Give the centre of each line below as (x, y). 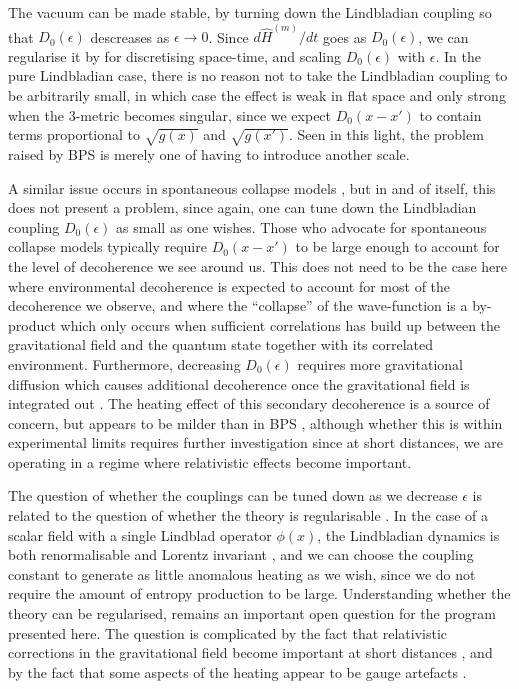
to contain (450, 114)
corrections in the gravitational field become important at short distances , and (250, 652)
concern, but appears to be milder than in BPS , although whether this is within (255, 422)
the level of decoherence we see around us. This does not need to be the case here (257, 265)
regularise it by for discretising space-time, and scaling (175, 55)
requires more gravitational (380, 363)
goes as (344, 36)
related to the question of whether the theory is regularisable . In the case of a (248, 515)
